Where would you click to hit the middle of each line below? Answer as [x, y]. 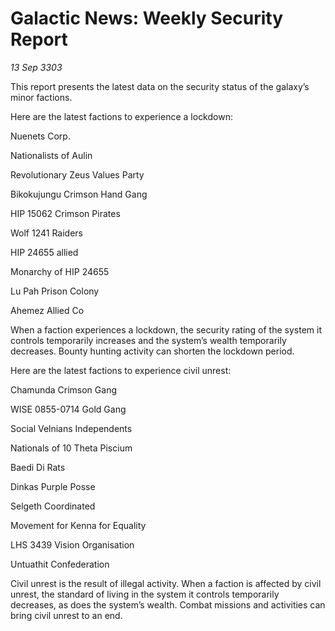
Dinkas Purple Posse [53, 486]
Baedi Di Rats [38, 467]
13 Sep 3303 [36, 67]
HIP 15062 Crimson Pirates [65, 213]
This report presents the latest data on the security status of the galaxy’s [160, 86]
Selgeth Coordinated [53, 506]
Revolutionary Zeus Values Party [77, 174]
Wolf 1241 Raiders [46, 233]
